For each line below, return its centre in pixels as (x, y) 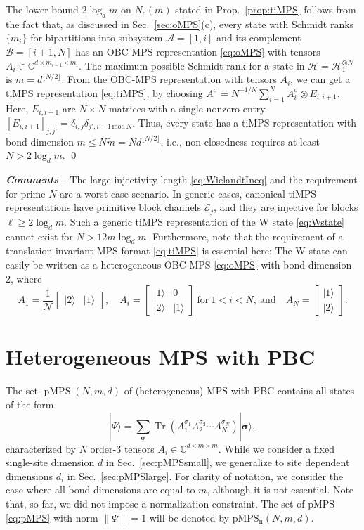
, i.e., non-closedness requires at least (240, 141)
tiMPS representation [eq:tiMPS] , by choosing (104, 92)
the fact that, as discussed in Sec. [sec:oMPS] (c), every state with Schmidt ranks (180, 24)
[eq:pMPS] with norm (52, 517)
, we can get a (320, 79)
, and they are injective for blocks (286, 207)
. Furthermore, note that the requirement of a (245, 236)
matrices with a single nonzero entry (187, 108)
